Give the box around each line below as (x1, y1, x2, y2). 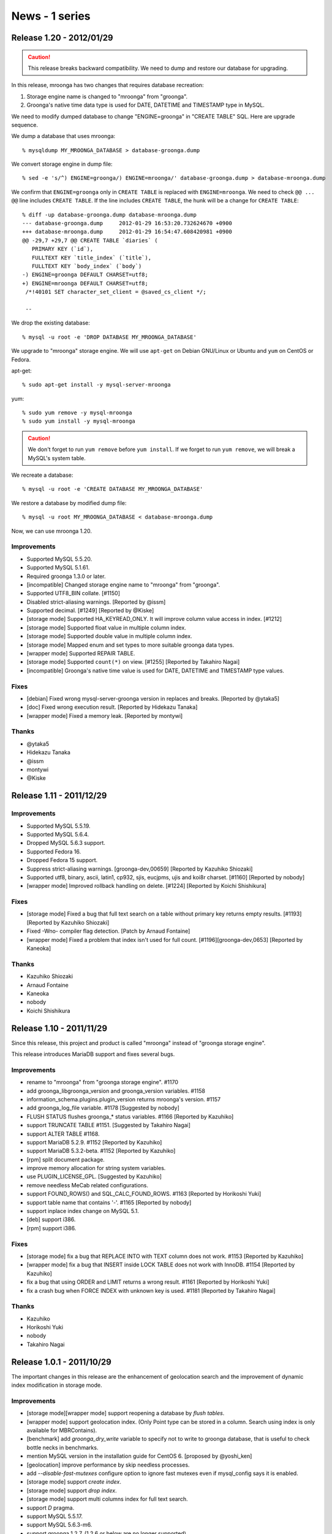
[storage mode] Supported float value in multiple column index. (26, 623, 186, 631)
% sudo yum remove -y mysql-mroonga (22, 409, 132, 417)
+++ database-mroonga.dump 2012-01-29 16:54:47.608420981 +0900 (22, 228, 232, 236)
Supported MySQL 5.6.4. (26, 830, 89, 838)
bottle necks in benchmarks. (26, 1444, 99, 1451)
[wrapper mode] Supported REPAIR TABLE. (26, 650, 135, 657)
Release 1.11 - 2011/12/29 (11, 790, 107, 801)
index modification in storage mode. (11, 1381, 102, 1389)
